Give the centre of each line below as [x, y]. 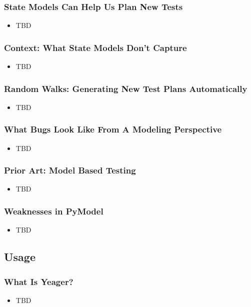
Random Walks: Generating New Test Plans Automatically [126, 88]
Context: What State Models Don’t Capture [95, 47]
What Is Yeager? [39, 281]
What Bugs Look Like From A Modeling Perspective [113, 129]
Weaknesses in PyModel [54, 211]
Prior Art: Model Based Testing [70, 170]
